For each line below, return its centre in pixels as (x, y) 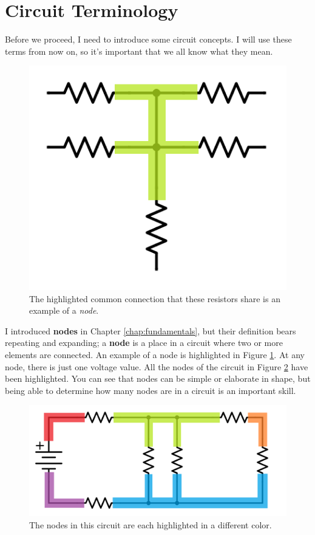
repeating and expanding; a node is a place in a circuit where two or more (144, 343)
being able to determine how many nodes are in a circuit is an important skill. (151, 390)
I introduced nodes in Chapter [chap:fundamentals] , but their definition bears (151, 330)
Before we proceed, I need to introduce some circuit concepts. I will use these (148, 39)
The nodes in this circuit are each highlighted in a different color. (151, 525)
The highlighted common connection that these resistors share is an (155, 298)
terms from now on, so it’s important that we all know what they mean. (139, 51)
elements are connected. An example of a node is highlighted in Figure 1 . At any (155, 355)
